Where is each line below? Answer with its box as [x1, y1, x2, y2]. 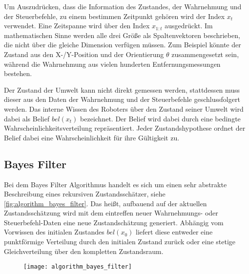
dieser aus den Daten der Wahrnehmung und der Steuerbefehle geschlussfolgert [4, 94, 240, 104]
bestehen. [4, 68, 32, 78]
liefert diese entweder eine [135, 227, 213, 237]
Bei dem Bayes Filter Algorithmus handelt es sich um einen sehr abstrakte [4, 179, 227, 189]
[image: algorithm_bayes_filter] [23, 263, 132, 271]
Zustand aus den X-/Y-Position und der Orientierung [4, 49, 164, 59]
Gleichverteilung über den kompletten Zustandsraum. [4, 246, 164, 256]
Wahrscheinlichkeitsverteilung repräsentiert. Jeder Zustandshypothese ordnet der [4, 123, 246, 133]
